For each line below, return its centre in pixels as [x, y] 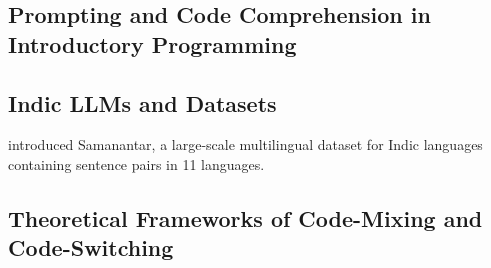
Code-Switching [91, 247]
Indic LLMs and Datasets [142, 102]
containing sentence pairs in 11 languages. [136, 163]
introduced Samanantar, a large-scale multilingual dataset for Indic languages [245, 144]
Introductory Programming [152, 43]
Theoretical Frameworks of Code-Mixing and [245, 217]
